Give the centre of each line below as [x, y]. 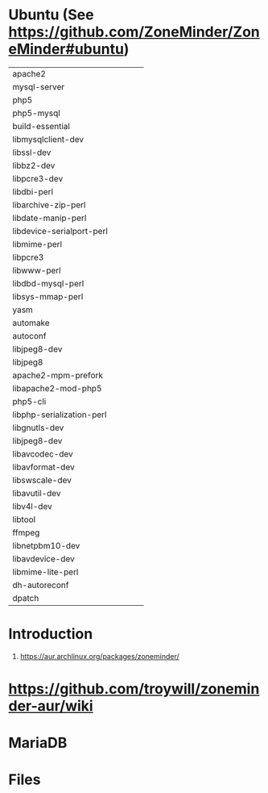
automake [31, 323]
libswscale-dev [42, 480]
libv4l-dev [32, 506]
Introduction [51, 634]
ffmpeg [26, 532]
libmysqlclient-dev [48, 139]
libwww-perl [37, 270]
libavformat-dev [43, 467]
